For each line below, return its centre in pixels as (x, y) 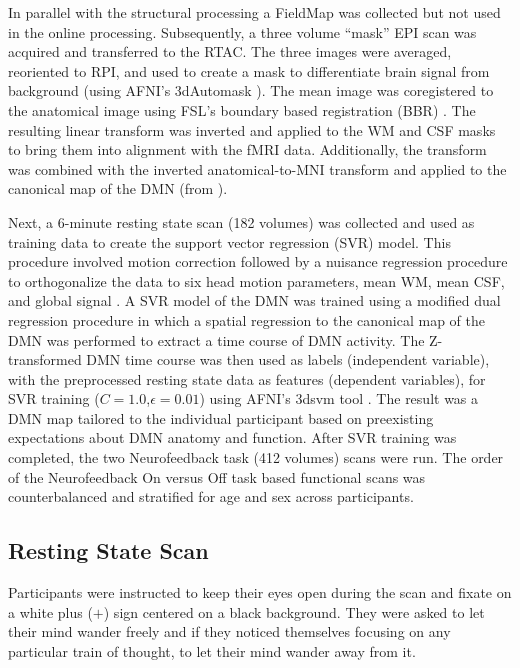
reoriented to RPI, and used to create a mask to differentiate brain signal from (249, 70)
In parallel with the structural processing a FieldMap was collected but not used (254, 12)
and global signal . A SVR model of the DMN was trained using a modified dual (254, 300)
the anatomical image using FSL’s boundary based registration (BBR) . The (242, 109)
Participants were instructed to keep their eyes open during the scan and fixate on (260, 592)
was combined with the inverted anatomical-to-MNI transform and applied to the (257, 168)
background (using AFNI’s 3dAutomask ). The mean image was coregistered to (251, 90)
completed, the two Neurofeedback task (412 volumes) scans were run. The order (256, 457)
